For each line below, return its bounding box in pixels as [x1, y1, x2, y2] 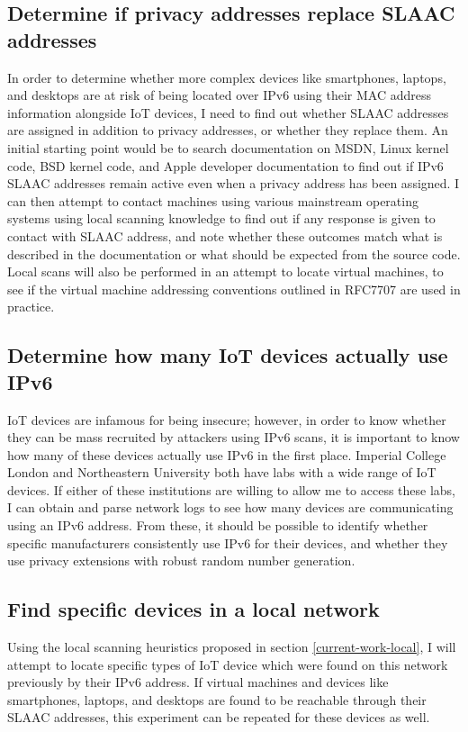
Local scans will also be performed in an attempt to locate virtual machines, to [7, 262, 444, 281]
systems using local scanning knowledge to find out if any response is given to [7, 209, 436, 228]
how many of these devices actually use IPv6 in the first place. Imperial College [7, 445, 446, 464]
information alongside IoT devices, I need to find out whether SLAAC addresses [7, 103, 449, 122]
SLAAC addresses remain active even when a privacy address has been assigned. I [7, 174, 460, 193]
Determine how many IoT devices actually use [7, 341, 448, 369]
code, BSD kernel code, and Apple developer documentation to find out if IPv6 [7, 156, 444, 175]
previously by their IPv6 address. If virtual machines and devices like [7, 673, 389, 691]
